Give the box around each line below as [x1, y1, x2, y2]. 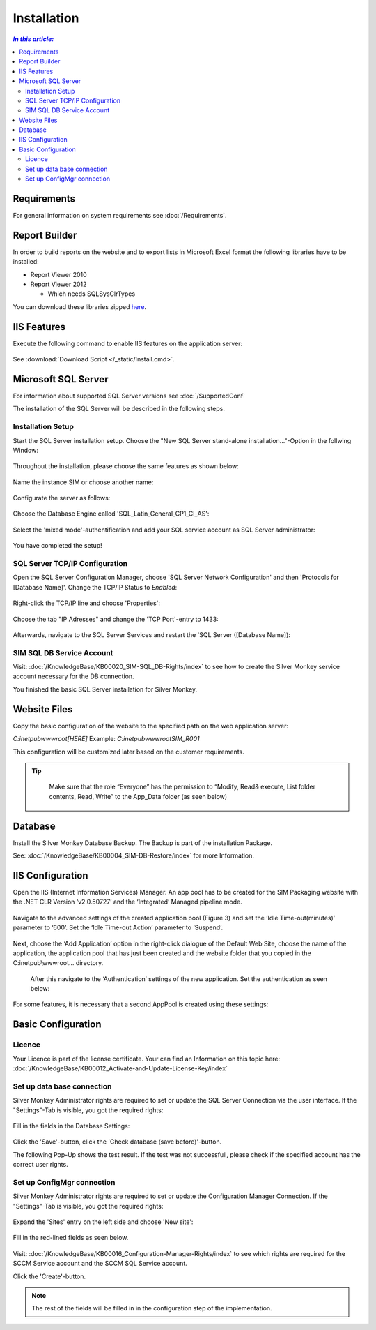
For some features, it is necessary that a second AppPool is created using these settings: [13, 1000, 269, 1008]
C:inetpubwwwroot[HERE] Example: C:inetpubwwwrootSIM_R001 [13, 735, 200, 743]
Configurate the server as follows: [13, 494, 111, 502]
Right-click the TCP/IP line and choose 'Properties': [13, 599, 160, 607]
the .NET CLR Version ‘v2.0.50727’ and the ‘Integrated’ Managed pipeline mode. [13, 897, 243, 906]
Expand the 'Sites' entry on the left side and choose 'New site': [13, 1218, 194, 1226]
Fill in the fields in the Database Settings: [13, 1121, 130, 1130]
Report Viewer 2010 [30, 270, 87, 278]
